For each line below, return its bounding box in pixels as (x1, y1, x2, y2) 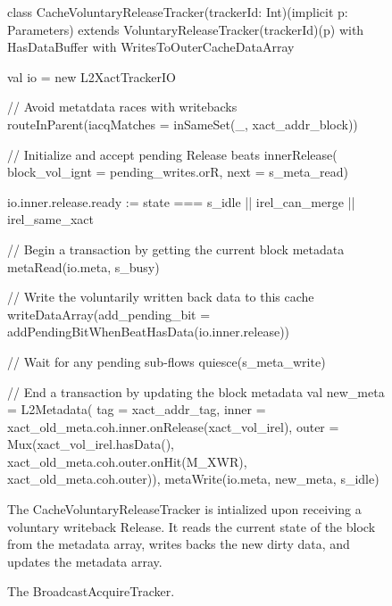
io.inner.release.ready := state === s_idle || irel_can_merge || (7, 192, 355, 211)
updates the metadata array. (7, 552, 163, 570)
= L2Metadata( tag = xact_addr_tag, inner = (7, 400, 266, 419)
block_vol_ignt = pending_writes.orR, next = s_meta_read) (7, 162, 348, 181)
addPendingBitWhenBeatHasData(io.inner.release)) (7, 322, 290, 341)
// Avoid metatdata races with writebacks (7, 97, 238, 116)
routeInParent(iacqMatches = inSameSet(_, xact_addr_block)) (7, 114, 358, 133)
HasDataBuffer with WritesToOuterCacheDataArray (7, 37, 295, 56)
